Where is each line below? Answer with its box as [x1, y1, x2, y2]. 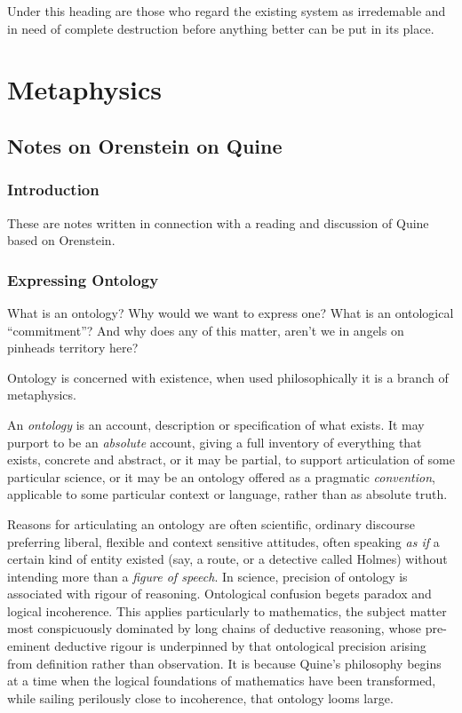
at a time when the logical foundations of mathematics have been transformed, [7, 671, 436, 690]
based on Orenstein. [7, 231, 115, 250]
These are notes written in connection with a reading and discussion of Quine [7, 213, 429, 232]
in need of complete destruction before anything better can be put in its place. [7, 19, 434, 37]
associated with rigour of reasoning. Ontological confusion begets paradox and [7, 584, 432, 603]
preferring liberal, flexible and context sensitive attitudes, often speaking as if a [7, 532, 440, 551]
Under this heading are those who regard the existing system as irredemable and [7, 2, 446, 20]
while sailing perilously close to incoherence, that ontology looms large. [7, 688, 394, 707]
